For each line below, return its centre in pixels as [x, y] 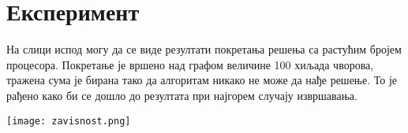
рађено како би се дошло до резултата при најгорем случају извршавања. [182, 95]
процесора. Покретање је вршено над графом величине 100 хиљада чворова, [190, 64]
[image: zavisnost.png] [69, 121]
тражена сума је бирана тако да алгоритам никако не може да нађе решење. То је [202, 80]
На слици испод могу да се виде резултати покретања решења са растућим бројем [204, 49]
